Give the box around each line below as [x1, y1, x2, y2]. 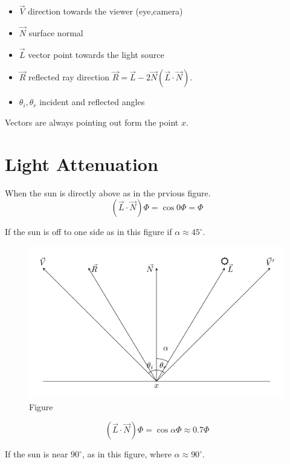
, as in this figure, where [82, 448, 172, 460]
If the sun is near [5, 448, 68, 460]
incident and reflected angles [39, 95, 145, 108]
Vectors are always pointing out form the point [5, 116, 179, 129]
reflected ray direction [28, 71, 109, 83]
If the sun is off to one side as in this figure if [5, 225, 172, 238]
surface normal [28, 27, 83, 39]
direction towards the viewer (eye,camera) [28, 5, 183, 18]
